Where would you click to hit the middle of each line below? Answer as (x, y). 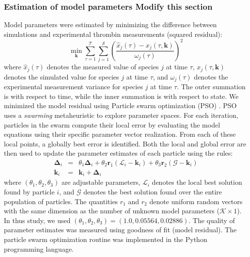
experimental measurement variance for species (73, 87)
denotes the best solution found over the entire (153, 192)
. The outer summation (211, 87)
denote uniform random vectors (196, 201)
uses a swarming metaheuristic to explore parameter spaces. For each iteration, (121, 115)
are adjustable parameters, (101, 182)
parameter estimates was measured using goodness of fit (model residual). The (120, 230)
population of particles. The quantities (61, 201)
